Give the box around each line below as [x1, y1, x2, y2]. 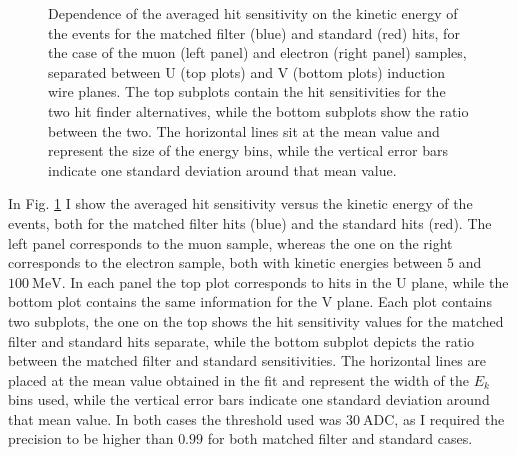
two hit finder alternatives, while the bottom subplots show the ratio [48, 100, 469, 121]
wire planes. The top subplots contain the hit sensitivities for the [48, 81, 446, 102]
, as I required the [394, 408, 505, 429]
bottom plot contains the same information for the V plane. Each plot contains [8, 291, 492, 312]
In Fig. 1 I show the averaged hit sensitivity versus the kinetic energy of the [8, 193, 473, 214]
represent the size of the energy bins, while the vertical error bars [48, 140, 448, 161]
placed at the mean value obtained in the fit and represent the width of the [8, 369, 469, 390]
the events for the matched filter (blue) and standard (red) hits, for [48, 22, 460, 43]
